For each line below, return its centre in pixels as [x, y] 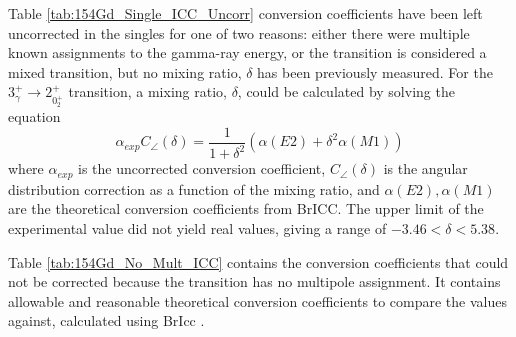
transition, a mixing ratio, [147, 91]
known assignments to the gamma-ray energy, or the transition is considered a [247, 52]
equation [34, 116]
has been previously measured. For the [375, 71]
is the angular [425, 168]
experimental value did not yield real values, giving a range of [197, 228]
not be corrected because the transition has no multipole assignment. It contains [254, 281]
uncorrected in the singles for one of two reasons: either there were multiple [239, 32]
